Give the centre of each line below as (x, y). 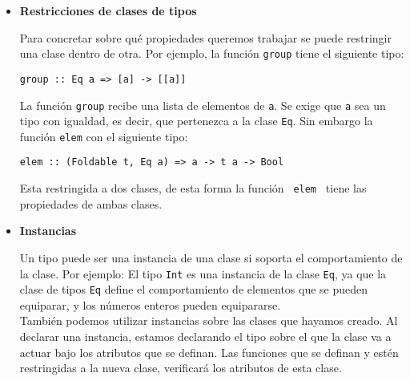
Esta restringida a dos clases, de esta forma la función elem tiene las (193, 188)
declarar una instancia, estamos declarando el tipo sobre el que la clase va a (205, 336)
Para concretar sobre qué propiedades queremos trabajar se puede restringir (205, 37)
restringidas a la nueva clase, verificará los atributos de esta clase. (181, 368)
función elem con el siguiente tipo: (104, 136)
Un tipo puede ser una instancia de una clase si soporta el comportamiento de (211, 257)
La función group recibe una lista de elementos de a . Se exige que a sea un (203, 105)
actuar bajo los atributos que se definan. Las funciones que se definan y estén (209, 352)
